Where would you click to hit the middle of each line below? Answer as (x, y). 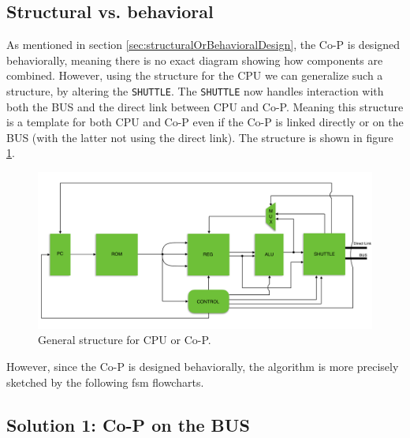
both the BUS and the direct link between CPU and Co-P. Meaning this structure (205, 106)
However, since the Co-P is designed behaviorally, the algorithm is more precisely (203, 366)
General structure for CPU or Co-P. (125, 340)
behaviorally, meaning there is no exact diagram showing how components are (195, 60)
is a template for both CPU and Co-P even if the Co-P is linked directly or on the (205, 122)
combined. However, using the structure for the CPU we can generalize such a (195, 75)
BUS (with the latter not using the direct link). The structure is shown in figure (200, 137)
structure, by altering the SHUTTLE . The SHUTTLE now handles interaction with (195, 90)
